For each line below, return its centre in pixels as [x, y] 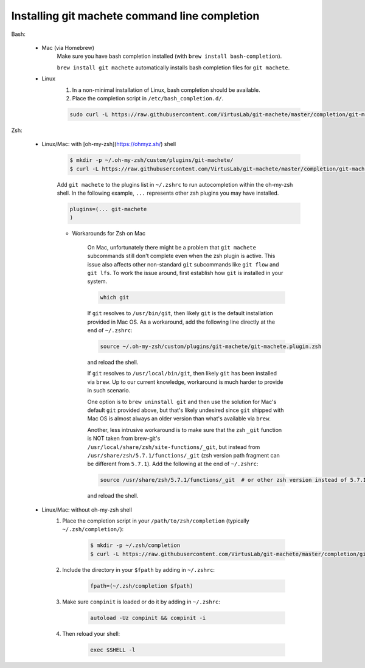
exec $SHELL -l [113, 650]
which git [115, 297]
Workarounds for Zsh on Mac [109, 234]
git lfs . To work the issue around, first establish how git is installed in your [185, 273]
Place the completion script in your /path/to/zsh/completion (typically [156, 521]
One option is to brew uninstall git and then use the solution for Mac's [182, 402]
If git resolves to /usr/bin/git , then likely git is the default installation [180, 313]
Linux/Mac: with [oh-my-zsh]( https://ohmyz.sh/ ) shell [109, 144]
